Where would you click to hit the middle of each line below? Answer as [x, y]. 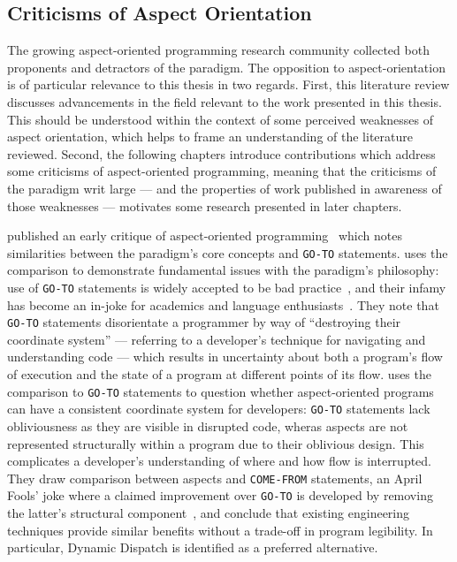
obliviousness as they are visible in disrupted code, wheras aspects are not [208, 425]
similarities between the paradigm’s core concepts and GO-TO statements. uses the [228, 252]
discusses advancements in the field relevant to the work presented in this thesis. [225, 101]
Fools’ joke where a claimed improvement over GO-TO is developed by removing [220, 495]
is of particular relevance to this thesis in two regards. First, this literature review [228, 84]
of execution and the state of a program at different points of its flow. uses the [219, 374]
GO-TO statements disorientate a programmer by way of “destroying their [204, 322]
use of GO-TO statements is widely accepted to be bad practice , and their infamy [227, 287]
